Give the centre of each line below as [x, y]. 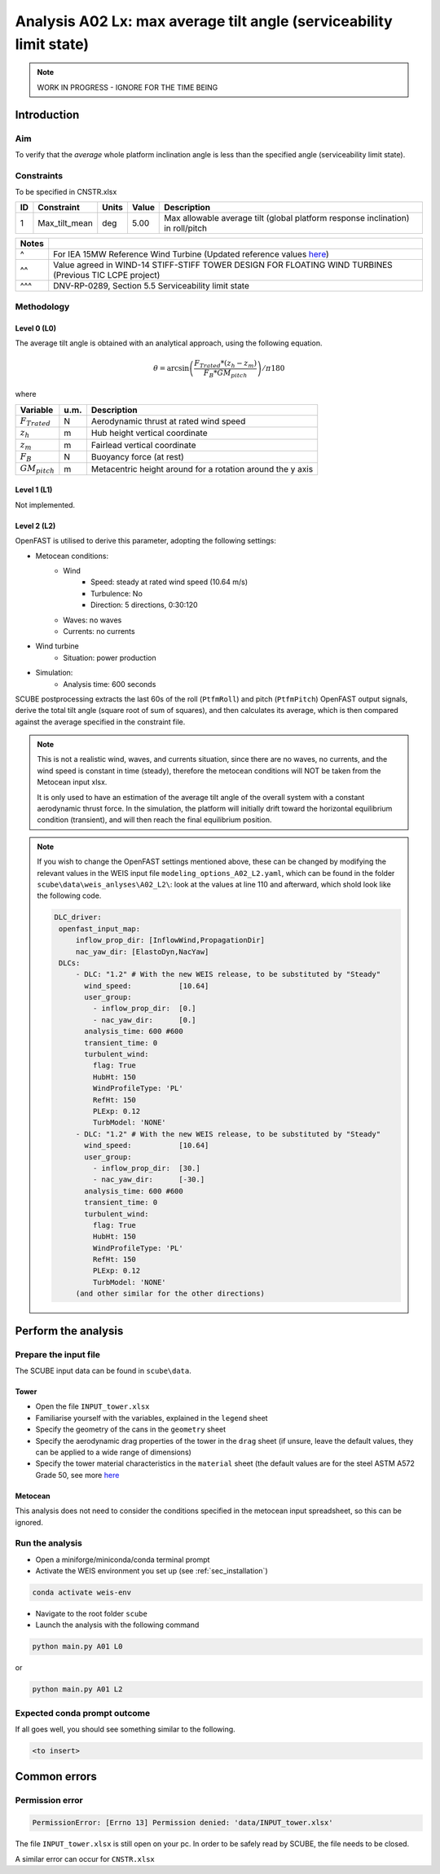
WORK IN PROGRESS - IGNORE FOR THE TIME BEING [128, 87]
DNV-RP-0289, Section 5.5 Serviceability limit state [152, 286]
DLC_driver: [78, 917]
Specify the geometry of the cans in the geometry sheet [131, 1429]
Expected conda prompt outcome [83, 1713]
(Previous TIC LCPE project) [107, 275]
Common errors [56, 1777]
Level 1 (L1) [34, 490]
